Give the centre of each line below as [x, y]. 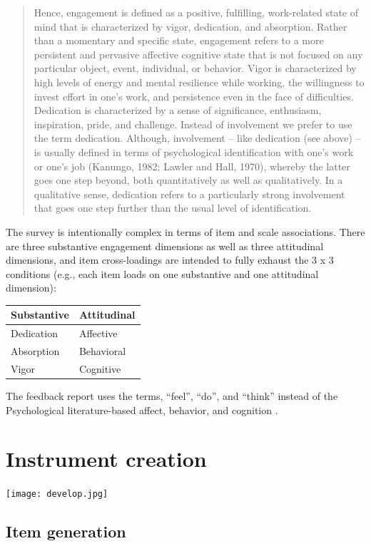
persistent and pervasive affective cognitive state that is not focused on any [198, 54]
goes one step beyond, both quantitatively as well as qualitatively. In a [188, 180]
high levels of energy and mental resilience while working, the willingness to [199, 82]
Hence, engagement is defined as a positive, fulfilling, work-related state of [196, 12]
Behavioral [102, 351]
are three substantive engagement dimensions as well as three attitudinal [165, 246]
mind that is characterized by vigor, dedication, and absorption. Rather [190, 26]
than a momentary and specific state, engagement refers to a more [179, 40]
